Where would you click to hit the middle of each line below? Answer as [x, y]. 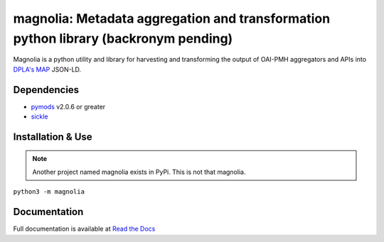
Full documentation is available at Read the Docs [84, 229]
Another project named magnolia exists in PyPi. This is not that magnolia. [139, 172]
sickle [40, 116]
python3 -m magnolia [49, 192]
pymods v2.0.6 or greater [68, 106]
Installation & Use [53, 137]
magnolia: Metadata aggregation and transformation [172, 18]
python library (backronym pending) [123, 38]
